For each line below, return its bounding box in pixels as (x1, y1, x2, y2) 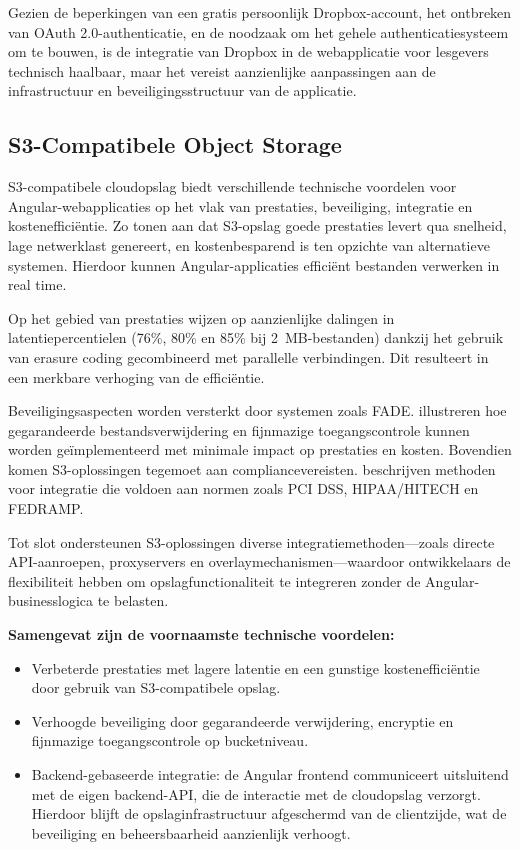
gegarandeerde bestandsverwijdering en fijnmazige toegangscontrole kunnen (8, 419, 470, 440)
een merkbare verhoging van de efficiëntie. (8, 366, 265, 387)
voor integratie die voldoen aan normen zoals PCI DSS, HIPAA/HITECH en (8, 478, 479, 499)
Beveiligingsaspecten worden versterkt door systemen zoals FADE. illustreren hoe (8, 400, 507, 421)
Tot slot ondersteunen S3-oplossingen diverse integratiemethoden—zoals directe (8, 531, 495, 552)
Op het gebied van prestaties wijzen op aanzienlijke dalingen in (8, 307, 395, 328)
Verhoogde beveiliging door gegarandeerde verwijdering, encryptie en (31, 710, 454, 731)
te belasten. (97, 590, 169, 611)
